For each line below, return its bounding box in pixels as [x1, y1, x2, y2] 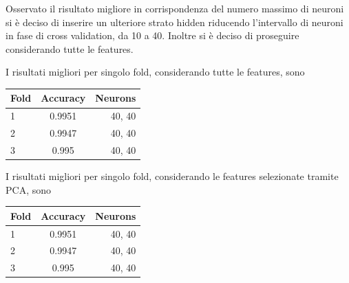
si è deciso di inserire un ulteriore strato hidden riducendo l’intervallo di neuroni [6, 14, 343, 29]
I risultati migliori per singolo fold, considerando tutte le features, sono [6, 65, 305, 79]
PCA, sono [6, 182, 51, 196]
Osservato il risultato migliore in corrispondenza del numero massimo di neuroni [6, 1, 344, 15]
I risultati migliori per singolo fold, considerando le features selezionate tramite [6, 169, 339, 183]
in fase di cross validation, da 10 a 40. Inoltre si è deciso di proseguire [6, 28, 299, 43]
